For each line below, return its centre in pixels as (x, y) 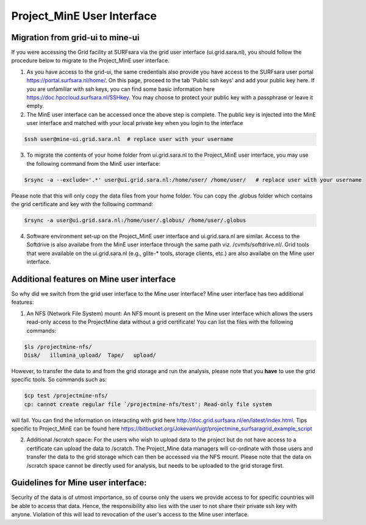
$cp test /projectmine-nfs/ (66, 396)
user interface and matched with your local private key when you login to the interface (135, 123)
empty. (35, 106)
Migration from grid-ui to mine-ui (75, 37)
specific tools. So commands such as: (59, 380)
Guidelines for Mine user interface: (79, 483)
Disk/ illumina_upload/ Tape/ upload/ (90, 355)
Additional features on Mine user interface (94, 279)
